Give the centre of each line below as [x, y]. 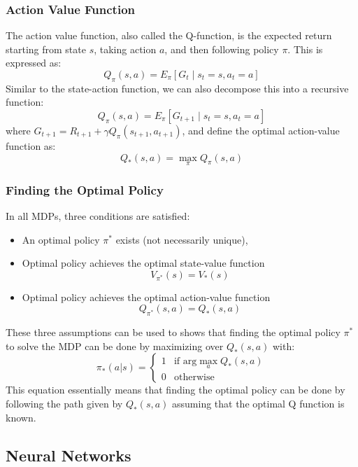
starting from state [46, 49]
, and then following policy [222, 49]
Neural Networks [69, 455]
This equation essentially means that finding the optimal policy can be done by [176, 390]
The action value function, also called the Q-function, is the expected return [169, 35]
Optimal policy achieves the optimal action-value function [146, 297]
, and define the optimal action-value [261, 130]
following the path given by [64, 403]
